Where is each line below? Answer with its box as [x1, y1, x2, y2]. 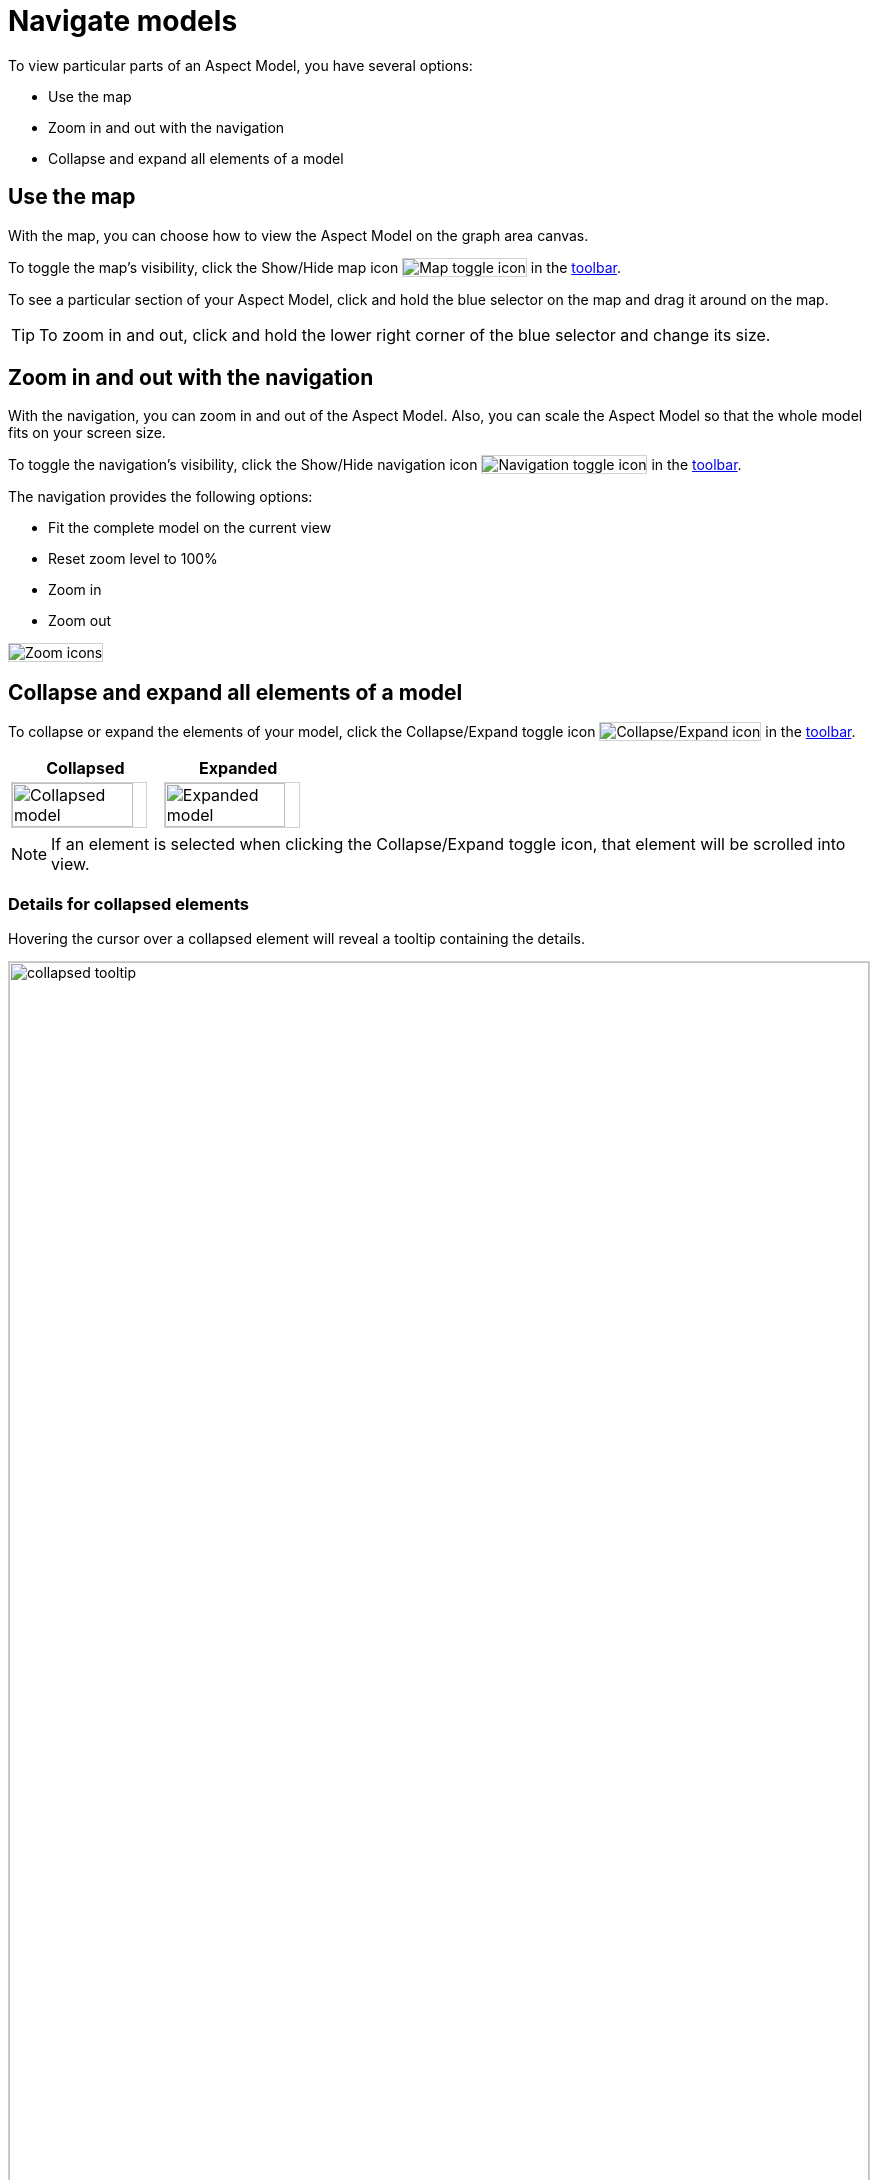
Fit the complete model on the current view [48, 519, 332, 537]
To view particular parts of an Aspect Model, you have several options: [8, 56, 473, 74]
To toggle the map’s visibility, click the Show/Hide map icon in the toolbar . [8, 258, 621, 276]
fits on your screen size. [8, 424, 166, 442]
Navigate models [8, 4, 238, 38]
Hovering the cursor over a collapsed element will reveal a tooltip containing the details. [8, 930, 585, 948]
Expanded [199, 758, 278, 779]
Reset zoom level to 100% [48, 550, 218, 568]
